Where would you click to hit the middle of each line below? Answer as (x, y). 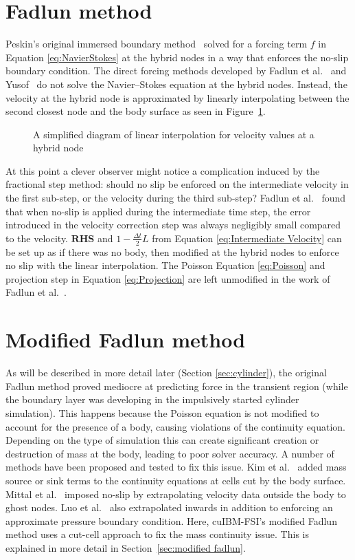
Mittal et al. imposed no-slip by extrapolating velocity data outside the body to (176, 494)
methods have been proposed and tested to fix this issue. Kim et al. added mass (176, 467)
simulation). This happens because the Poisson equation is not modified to (162, 412)
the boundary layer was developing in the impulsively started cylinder (152, 399)
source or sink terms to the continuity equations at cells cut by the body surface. (176, 480)
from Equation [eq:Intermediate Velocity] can (247, 238)
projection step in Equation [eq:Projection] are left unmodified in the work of (168, 278)
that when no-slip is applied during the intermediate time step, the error (158, 211)
